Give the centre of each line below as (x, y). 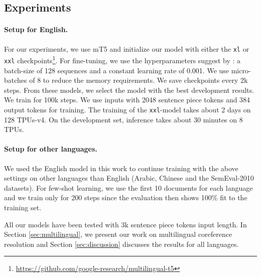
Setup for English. (36, 29)
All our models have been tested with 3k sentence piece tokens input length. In (125, 224)
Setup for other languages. (51, 149)
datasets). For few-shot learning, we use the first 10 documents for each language (128, 187)
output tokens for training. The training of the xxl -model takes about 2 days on (127, 109)
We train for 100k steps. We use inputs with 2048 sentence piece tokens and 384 (127, 100)
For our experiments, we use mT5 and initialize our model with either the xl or (127, 48)
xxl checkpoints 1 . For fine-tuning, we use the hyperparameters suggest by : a (122, 59)
